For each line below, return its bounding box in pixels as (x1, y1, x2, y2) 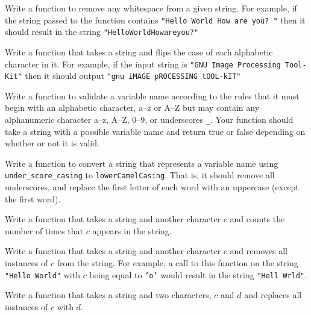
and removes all (230, 245, 287, 257)
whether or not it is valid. (5, 137, 99, 149)
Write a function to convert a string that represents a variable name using (5, 157, 278, 169)
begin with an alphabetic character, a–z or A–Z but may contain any (5, 101, 260, 114)
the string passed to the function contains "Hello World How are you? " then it (5, 13, 306, 26)
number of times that (5, 224, 84, 237)
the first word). (5, 192, 61, 205)
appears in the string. (92, 224, 172, 237)
